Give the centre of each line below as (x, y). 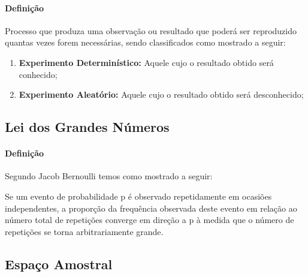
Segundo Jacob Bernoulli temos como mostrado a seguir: (109, 176)
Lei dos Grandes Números (87, 127)
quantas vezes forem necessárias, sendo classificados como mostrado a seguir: (145, 42)
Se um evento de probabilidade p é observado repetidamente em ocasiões (138, 196)
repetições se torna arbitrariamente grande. (84, 231)
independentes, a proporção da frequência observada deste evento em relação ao (151, 208)
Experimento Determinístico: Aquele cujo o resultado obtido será (146, 62)
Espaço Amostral (59, 264)
